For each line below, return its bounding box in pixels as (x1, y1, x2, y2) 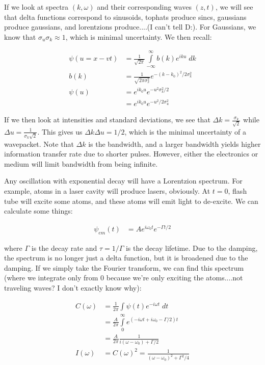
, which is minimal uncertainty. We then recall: (65, 31, 212, 42)
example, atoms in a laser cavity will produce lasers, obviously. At (4, 186, 210, 196)
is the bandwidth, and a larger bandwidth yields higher (88, 138, 261, 149)
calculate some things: (4, 205, 73, 216)
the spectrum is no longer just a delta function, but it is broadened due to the (4, 252, 248, 263)
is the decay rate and (31, 242, 97, 253)
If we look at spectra (4, 2, 69, 12)
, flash (228, 186, 247, 196)
